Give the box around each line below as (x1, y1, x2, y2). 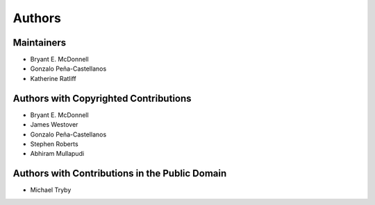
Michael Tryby (30, 186, 72, 194)
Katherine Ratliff (30, 74, 76, 82)
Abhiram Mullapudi (30, 150, 85, 158)
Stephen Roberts (30, 139, 79, 148)
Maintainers (12, 37, 67, 48)
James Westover (30, 121, 78, 129)
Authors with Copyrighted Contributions (12, 92, 192, 104)
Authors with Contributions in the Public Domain (12, 168, 227, 179)
